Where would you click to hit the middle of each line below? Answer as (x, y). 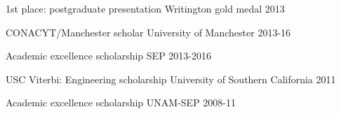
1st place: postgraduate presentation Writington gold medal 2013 (145, 8)
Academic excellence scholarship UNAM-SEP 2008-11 (121, 102)
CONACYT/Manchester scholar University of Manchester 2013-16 (148, 32)
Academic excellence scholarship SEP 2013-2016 (109, 56)
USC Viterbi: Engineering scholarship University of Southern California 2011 (171, 79)
